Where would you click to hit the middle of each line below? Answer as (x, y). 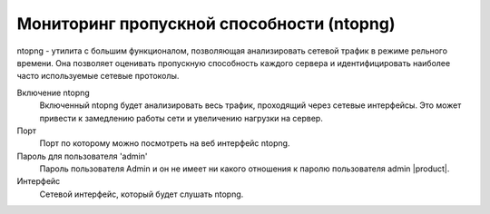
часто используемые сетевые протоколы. (98, 76)
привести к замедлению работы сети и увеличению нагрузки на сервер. (181, 118)
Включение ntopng (53, 92)
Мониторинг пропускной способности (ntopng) (206, 24)
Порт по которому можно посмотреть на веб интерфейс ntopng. (165, 143)
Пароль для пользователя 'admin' (82, 156)
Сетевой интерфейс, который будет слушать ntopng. (142, 194)
